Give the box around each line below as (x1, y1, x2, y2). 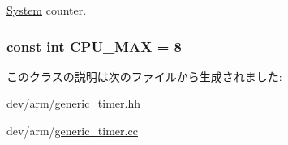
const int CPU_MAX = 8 (6, 36, 182, 56)
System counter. (6, 2, 87, 18)
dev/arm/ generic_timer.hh (6, 95, 141, 112)
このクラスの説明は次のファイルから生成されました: (6, 67, 282, 84)
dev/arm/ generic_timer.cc (6, 122, 138, 139)
